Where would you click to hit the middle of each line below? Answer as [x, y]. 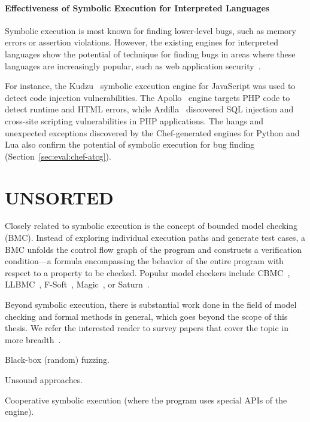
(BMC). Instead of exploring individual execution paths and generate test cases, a [155, 238]
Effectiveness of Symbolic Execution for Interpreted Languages [137, 7]
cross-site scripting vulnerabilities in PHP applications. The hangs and [134, 120]
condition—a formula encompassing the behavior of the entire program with [144, 261]
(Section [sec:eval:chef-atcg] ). [58, 156]
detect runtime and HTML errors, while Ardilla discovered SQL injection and [149, 109]
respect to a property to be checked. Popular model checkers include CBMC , [148, 272]
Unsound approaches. [44, 379]
